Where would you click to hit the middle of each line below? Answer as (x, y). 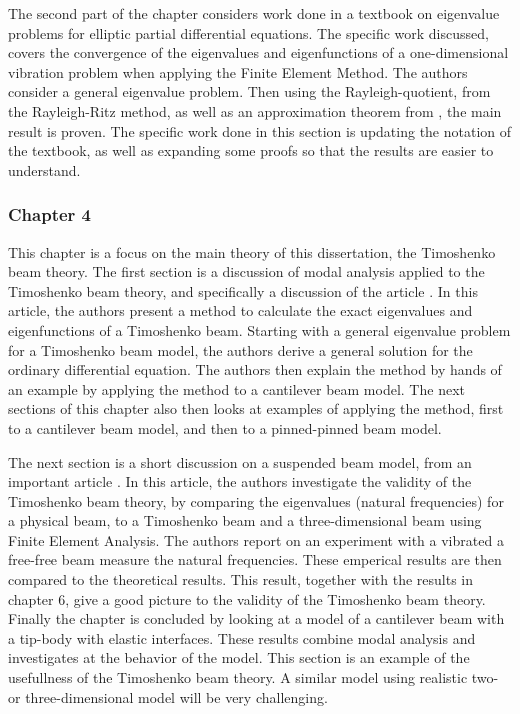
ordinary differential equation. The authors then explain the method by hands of (255, 369)
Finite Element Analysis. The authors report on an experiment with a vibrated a (256, 539)
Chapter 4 (50, 214)
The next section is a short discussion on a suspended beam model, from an (240, 461)
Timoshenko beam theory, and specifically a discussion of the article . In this (243, 290)
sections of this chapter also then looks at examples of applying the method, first (256, 408)
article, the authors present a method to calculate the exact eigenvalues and (240, 310)
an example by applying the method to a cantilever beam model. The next (236, 388)
